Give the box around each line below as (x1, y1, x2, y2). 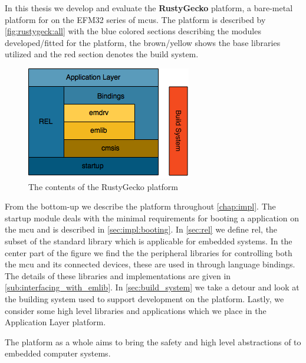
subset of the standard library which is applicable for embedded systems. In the (5, 234, 292, 247)
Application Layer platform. (5, 316, 106, 328)
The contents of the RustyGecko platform (28, 180, 179, 192)
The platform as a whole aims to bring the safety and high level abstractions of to (5, 335, 301, 348)
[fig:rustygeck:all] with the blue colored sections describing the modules (5, 25, 261, 37)
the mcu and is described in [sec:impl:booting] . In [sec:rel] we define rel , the (5, 223, 278, 236)
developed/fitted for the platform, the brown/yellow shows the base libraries (5, 36, 281, 48)
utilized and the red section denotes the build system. (5, 48, 199, 60)
